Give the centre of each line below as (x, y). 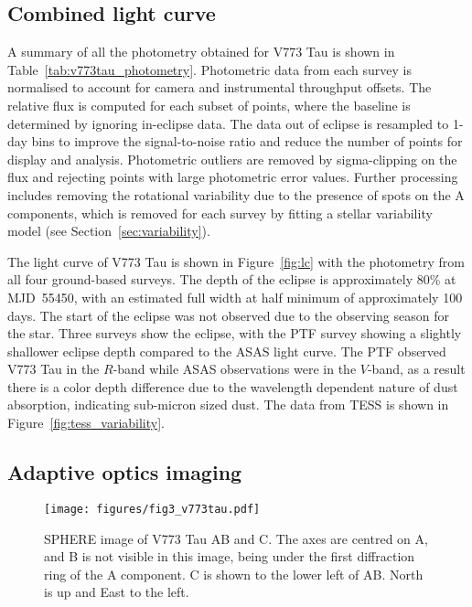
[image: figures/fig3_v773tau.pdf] (152, 509)
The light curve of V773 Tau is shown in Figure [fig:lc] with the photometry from (236, 261)
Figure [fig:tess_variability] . (86, 423)
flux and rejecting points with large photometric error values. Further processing (233, 177)
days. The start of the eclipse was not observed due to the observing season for (228, 315)
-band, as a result (416, 369)
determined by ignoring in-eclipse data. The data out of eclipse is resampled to (228, 123)
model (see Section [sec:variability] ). (109, 231)
